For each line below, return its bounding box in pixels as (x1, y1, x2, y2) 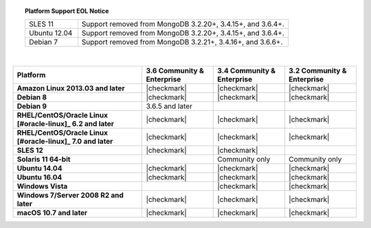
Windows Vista (16, 181, 68, 191)
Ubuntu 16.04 (16, 172, 63, 181)
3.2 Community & (289, 66, 347, 75)
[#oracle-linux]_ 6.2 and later (16, 118, 115, 128)
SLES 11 (28, 19, 54, 29)
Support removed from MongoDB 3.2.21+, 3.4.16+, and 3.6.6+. (81, 38, 283, 47)
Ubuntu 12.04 (28, 28, 73, 38)
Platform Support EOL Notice (25, 7, 109, 15)
